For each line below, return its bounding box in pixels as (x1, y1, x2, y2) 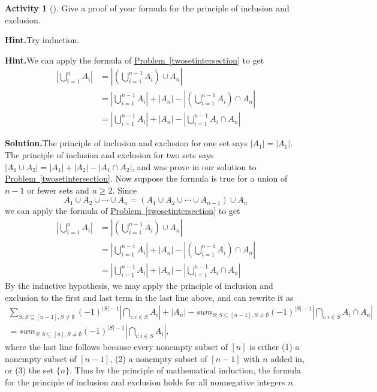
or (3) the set (5, 364, 53, 376)
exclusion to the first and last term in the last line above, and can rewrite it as (5, 291, 294, 303)
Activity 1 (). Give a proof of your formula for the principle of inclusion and (5, 2, 289, 14)
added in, (270, 352, 305, 364)
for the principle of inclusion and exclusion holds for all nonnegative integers (5, 376, 285, 388)
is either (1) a (249, 340, 300, 353)
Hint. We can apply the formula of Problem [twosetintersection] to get (5, 53, 264, 66)
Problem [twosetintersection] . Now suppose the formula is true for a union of (5, 172, 288, 185)
